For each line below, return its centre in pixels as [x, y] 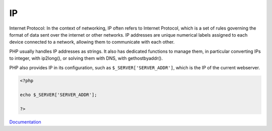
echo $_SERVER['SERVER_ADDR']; [59, 95]
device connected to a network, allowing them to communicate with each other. [92, 42]
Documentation [25, 122]
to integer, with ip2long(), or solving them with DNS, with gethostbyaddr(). [86, 58]
